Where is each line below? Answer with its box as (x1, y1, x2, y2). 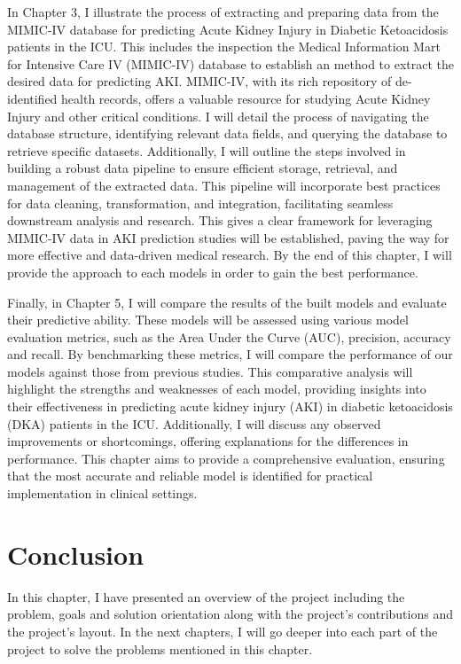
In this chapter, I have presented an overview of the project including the (7, 587, 405, 605)
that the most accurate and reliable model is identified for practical (7, 466, 373, 485)
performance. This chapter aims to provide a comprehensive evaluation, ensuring (7, 449, 445, 467)
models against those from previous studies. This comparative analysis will (7, 362, 413, 380)
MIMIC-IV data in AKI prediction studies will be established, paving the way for (7, 228, 449, 246)
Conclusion (7, 535, 145, 572)
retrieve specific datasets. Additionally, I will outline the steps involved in (7, 141, 406, 160)
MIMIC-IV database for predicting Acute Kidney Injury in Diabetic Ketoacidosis (7, 20, 449, 38)
